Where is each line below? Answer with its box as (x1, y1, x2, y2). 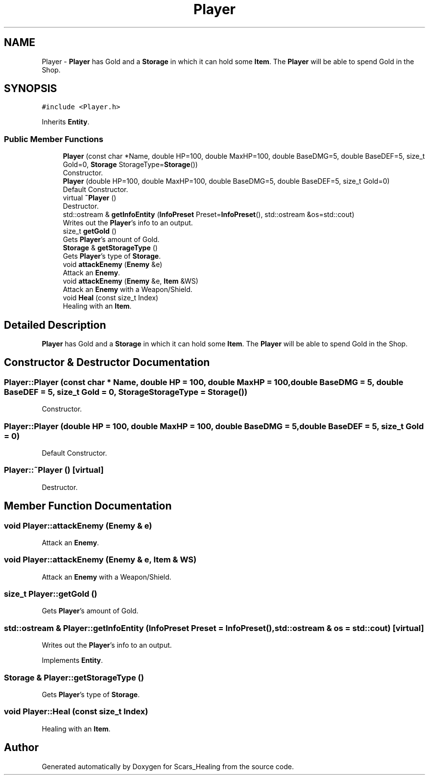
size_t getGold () (63, 227, 117, 236)
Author (4, 741, 39, 754)
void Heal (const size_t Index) (63, 293, 159, 302)
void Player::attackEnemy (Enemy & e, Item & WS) (4, 555, 197, 565)
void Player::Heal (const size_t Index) (4, 706, 148, 717)
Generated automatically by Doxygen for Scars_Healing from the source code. (42, 762, 294, 771)
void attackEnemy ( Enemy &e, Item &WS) (63, 277, 198, 286)
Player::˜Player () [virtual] (4, 465, 104, 475)
